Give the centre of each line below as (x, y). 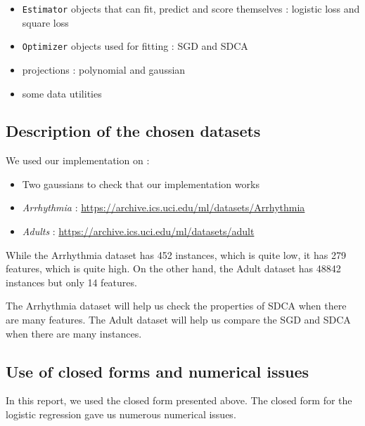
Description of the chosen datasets (133, 131)
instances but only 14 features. (71, 282)
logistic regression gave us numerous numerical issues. (121, 414)
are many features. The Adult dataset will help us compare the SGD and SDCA (178, 320)
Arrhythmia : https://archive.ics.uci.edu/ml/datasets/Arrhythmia (164, 207)
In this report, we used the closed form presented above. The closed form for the (179, 400)
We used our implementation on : (78, 160)
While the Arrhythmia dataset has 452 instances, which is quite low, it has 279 (176, 254)
